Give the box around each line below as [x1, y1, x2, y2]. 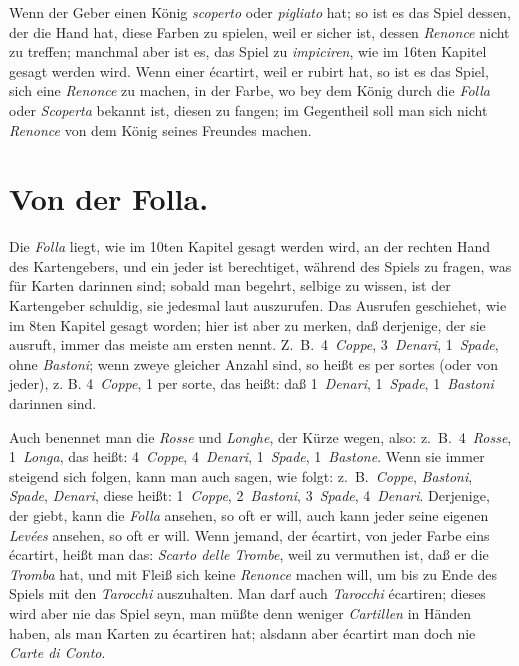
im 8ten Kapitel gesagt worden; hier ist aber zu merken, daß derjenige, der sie [9, 314, 486, 335]
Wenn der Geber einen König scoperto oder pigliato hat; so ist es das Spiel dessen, [9, 2, 511, 22]
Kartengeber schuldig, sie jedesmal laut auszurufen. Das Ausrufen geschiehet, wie [9, 295, 507, 316]
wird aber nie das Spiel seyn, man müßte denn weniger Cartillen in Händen [9, 602, 472, 623]
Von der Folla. [9, 178, 209, 219]
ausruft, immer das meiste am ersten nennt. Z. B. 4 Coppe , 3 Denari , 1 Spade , [9, 334, 499, 355]
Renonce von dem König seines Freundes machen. [9, 119, 312, 140]
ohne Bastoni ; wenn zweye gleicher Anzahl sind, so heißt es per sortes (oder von [9, 353, 498, 374]
